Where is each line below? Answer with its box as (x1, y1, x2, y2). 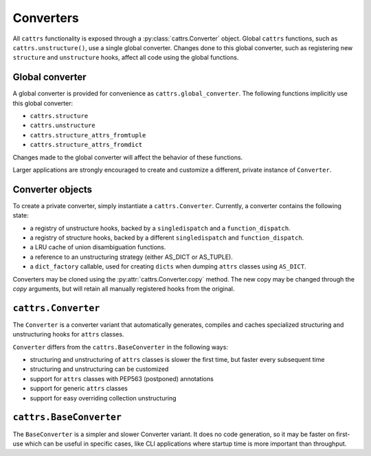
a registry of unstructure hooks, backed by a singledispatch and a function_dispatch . (30, 224, 291, 232)
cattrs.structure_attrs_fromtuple (30, 131, 146, 139)
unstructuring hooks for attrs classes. (12, 330, 124, 339)
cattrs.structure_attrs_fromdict (30, 141, 143, 149)
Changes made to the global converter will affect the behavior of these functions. (12, 153, 243, 161)
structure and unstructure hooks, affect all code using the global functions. (12, 54, 239, 62)
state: (12, 212, 29, 220)
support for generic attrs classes (30, 385, 128, 393)
